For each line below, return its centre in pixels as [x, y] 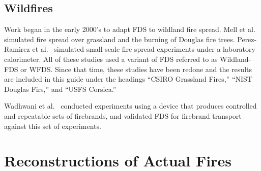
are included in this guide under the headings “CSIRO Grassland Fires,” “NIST [128, 79]
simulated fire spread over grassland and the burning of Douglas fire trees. [120, 39]
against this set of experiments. [53, 126]
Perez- [247, 39]
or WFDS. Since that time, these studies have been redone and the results [136, 69]
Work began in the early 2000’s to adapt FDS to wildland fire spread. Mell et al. [130, 29]
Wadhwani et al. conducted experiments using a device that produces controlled [130, 106]
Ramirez [17, 49]
